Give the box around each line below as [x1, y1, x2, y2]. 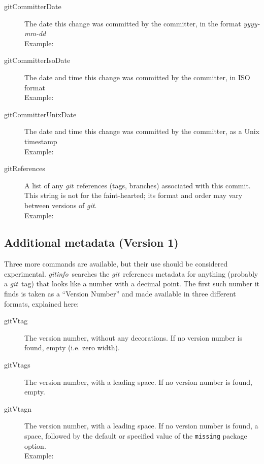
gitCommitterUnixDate [4, 109, 77, 119]
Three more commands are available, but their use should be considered [4, 258, 228, 269]
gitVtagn [4, 403, 32, 414]
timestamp [24, 136, 57, 146]
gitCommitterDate [4, 1, 61, 11]
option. [24, 440, 46, 451]
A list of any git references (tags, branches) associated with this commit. [24, 180, 251, 190]
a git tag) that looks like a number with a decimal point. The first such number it [4, 278, 260, 289]
